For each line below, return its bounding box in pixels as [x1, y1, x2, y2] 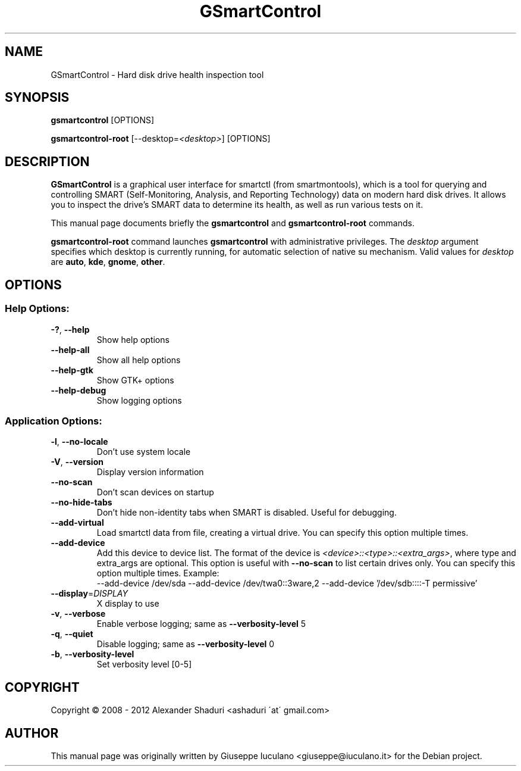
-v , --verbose [51, 608, 106, 619]
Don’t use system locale [96, 447, 191, 457]
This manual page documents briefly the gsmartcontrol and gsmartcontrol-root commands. [51, 218, 415, 229]
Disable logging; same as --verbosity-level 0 [96, 639, 275, 650]
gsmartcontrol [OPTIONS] [51, 115, 155, 126]
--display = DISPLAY [51, 588, 128, 599]
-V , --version [51, 457, 103, 467]
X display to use [96, 598, 159, 609]
